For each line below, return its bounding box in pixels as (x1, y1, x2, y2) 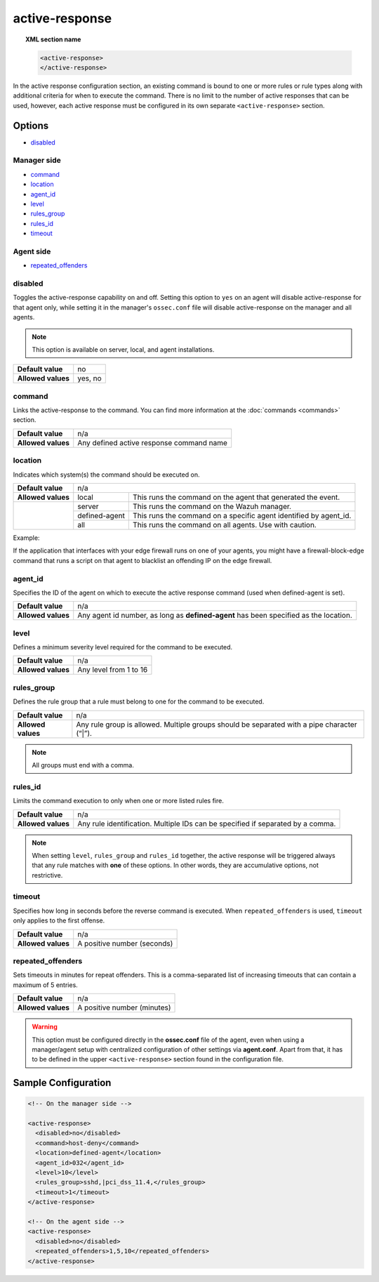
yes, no (77, 374, 102, 383)
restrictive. (32, 871, 63, 879)
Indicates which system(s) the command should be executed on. (13, 470, 200, 479)
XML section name (25, 35, 81, 44)
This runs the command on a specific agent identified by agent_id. (132, 510, 352, 520)
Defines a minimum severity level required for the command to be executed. (13, 643, 233, 652)
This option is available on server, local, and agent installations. (32, 345, 215, 354)
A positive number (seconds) (77, 938, 173, 948)
